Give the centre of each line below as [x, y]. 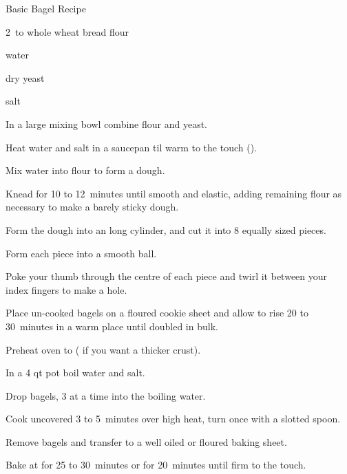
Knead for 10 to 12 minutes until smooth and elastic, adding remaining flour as [174, 193]
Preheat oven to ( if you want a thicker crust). [103, 349]
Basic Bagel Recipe [46, 8]
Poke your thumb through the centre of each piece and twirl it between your [167, 276]
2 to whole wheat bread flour [67, 31]
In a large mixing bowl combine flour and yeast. [106, 123]
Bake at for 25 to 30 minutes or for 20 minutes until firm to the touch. [156, 465]
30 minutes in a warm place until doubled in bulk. [112, 326]
